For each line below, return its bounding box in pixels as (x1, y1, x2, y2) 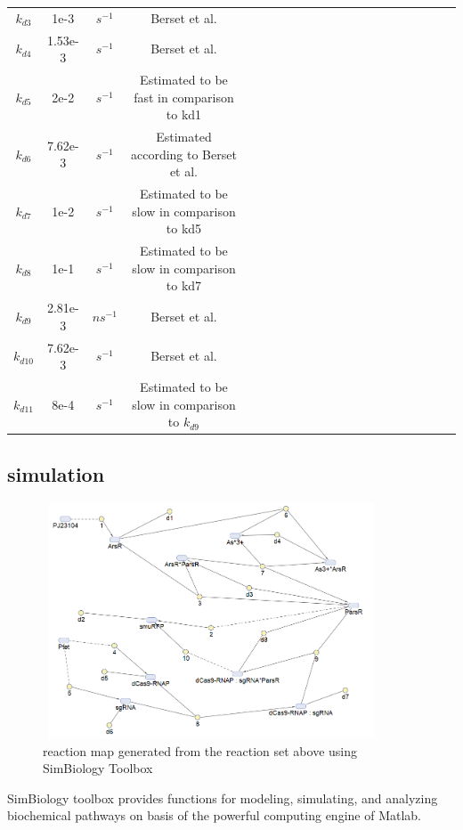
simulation (7, 460, 105, 487)
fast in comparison (134, 87, 234, 106)
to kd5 (166, 219, 202, 238)
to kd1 (166, 105, 202, 124)
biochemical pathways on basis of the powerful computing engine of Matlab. (7, 806, 422, 825)
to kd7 (166, 276, 202, 295)
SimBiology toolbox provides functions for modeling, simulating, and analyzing (7, 788, 438, 807)
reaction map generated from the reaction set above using (43, 741, 358, 760)
